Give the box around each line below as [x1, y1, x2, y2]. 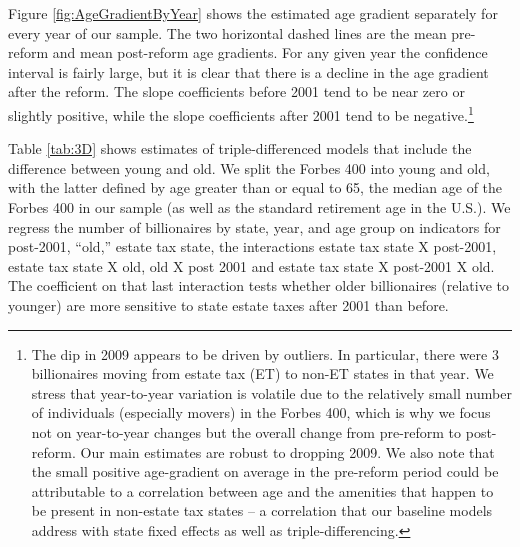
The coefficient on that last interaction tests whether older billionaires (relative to [8, 275, 509, 296]
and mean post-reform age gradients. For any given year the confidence [52, 42, 488, 63]
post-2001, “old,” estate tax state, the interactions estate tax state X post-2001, [8, 236, 497, 257]
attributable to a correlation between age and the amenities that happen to [31, 480, 494, 501]
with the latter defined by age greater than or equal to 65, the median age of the [8, 177, 503, 198]
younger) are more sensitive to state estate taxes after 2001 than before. [8, 294, 449, 315]
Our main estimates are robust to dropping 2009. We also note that [80, 441, 495, 462]
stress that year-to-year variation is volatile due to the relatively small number [31, 382, 512, 403]
